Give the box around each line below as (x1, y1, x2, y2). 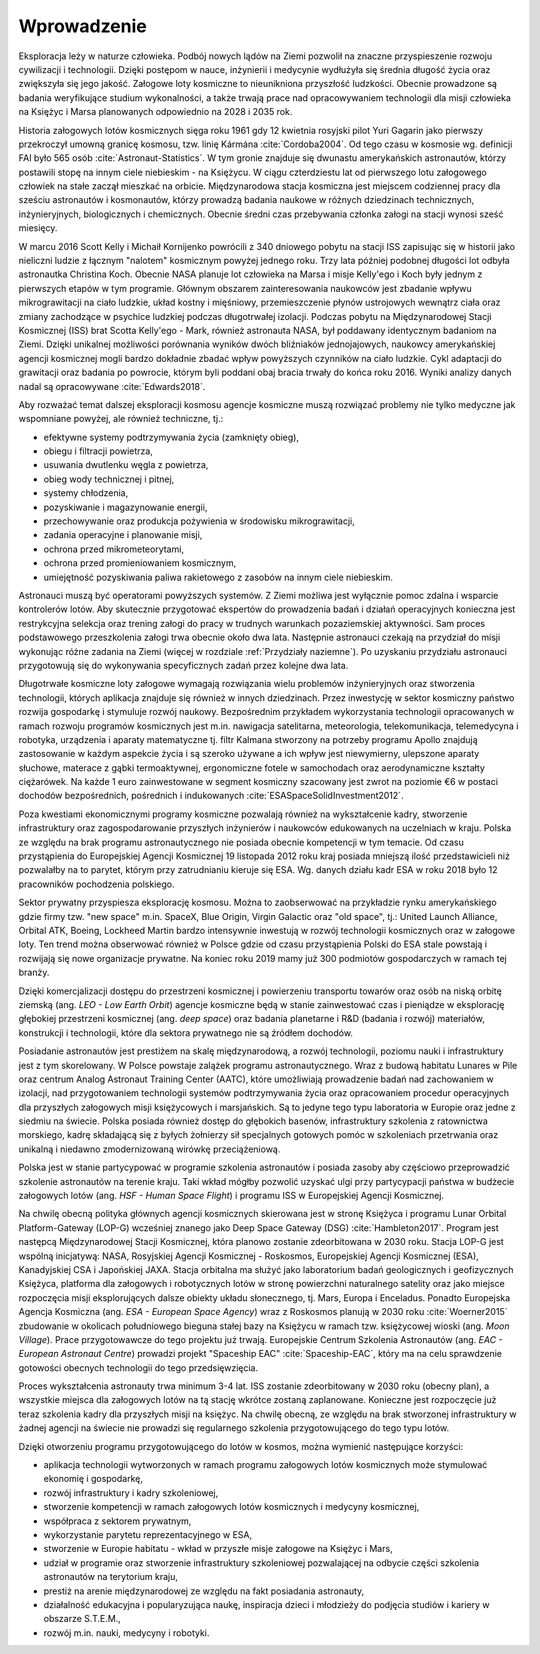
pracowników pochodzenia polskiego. (18, 878, 175, 890)
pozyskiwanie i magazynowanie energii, (43, 501, 208, 513)
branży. (18, 966, 50, 979)
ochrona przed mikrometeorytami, (43, 543, 185, 555)
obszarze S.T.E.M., (43, 1613, 122, 1625)
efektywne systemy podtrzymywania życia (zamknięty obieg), (43, 431, 300, 443)
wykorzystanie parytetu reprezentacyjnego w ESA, (43, 1529, 253, 1540)
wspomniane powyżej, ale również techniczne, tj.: (18, 413, 224, 425)
